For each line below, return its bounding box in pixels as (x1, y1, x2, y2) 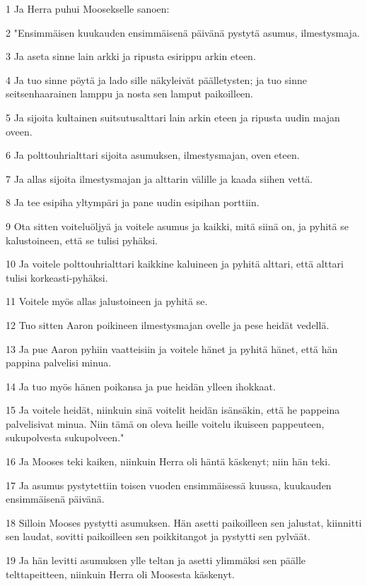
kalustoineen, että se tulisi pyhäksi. (6, 232, 158, 247)
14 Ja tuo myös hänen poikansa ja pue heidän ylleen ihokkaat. (6, 378, 276, 393)
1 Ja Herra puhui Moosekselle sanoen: (6, 1, 170, 16)
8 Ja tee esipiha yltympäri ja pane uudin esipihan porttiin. (6, 195, 260, 210)
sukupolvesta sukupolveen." (6, 430, 124, 445)
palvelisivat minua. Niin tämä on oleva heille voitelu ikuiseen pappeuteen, (6, 416, 325, 431)
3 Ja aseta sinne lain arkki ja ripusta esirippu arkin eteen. (6, 49, 256, 64)
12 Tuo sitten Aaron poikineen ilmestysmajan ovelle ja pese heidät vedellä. (6, 317, 330, 332)
